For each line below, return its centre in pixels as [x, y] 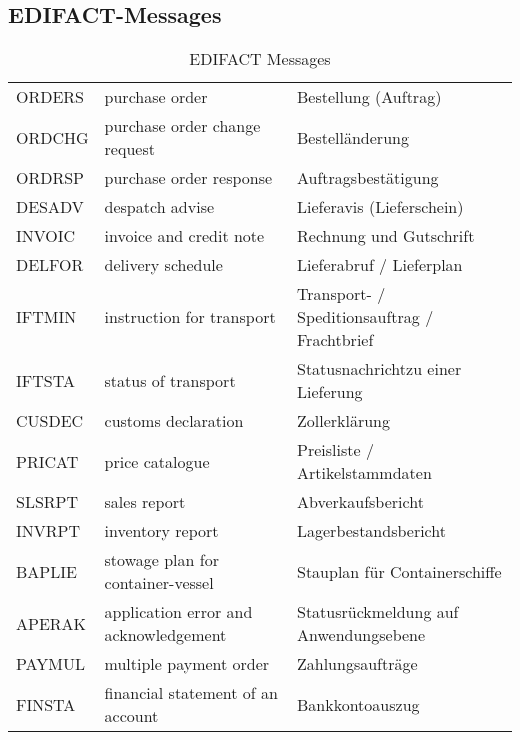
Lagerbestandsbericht [371, 531]
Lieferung [330, 392]
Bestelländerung [353, 137]
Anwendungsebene [361, 635]
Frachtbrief [335, 340]
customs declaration [174, 421]
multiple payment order [187, 664]
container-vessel [159, 583]
